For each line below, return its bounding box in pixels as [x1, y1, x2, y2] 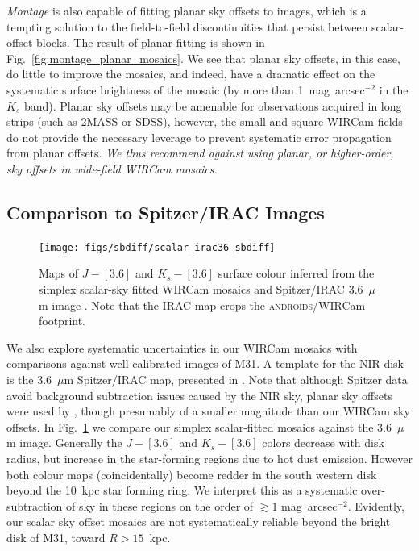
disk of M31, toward [6, 528, 106, 545]
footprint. [39, 312, 86, 329]
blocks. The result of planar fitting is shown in [36, 34, 265, 51]
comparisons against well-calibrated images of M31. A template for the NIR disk [6, 355, 404, 372]
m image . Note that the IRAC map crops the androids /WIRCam [39, 296, 366, 313]
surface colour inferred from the [218, 265, 375, 282]
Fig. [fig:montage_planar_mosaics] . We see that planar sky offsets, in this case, [6, 49, 400, 66]
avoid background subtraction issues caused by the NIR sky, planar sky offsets [6, 386, 392, 403]
